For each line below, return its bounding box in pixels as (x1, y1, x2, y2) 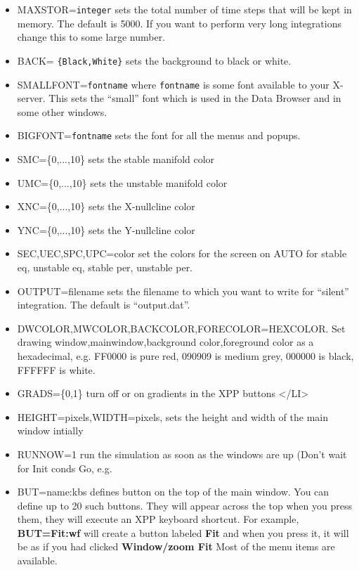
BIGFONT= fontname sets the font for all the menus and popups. (17, 128, 301, 143)
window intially (17, 423, 84, 438)
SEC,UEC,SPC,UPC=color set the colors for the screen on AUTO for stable (17, 246, 347, 261)
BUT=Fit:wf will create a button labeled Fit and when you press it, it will (17, 525, 349, 540)
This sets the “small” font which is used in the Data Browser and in (48, 91, 341, 105)
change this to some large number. (17, 30, 166, 44)
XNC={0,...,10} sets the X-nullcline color (17, 199, 195, 214)
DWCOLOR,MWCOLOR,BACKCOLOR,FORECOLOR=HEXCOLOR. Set (17, 320, 346, 335)
